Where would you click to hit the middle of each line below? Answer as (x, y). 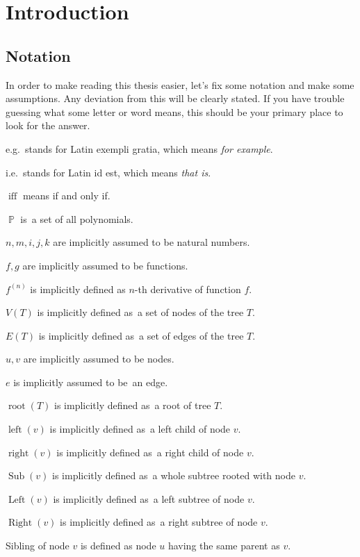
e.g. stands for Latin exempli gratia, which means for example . (139, 148)
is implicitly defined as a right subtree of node (159, 522)
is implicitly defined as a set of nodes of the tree (140, 312)
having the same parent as (224, 546)
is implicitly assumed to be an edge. (91, 382)
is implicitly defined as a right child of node (150, 452)
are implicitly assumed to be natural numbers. (152, 242)
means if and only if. (66, 196)
